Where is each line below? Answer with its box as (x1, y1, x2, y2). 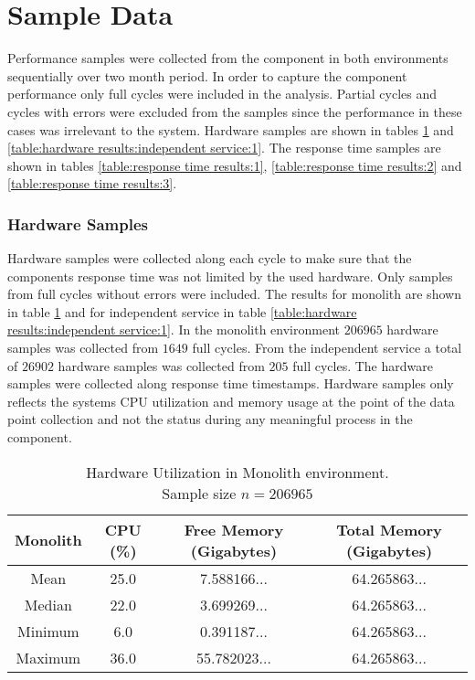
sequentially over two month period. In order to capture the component (7, 66, 407, 85)
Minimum (17, 620, 79, 642)
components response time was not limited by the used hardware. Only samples (7, 266, 453, 285)
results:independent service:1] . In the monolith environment (7, 320, 340, 339)
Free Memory (184, 518, 284, 540)
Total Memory (336, 518, 442, 540)
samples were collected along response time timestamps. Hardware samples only (7, 374, 454, 393)
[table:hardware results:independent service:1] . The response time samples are (7, 138, 441, 157)
